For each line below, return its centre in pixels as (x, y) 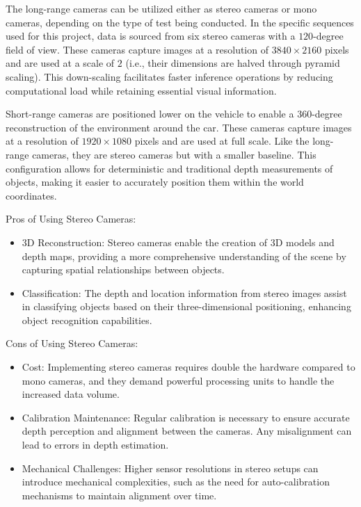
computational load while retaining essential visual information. (141, 90)
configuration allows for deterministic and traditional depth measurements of (169, 168)
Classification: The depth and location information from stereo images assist (184, 292)
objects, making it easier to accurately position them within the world (155, 182)
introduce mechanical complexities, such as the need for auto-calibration (176, 482)
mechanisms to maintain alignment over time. (119, 495)
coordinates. (31, 195)
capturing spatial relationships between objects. (123, 269)
